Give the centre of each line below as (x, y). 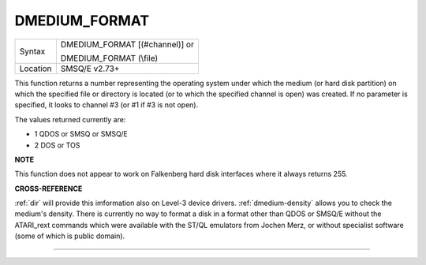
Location (35, 69)
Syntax (32, 51)
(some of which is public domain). (70, 236)
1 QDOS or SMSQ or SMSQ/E (81, 134)
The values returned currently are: (70, 119)
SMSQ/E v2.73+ (90, 69)
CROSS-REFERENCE (49, 188)
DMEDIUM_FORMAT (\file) (109, 58)
